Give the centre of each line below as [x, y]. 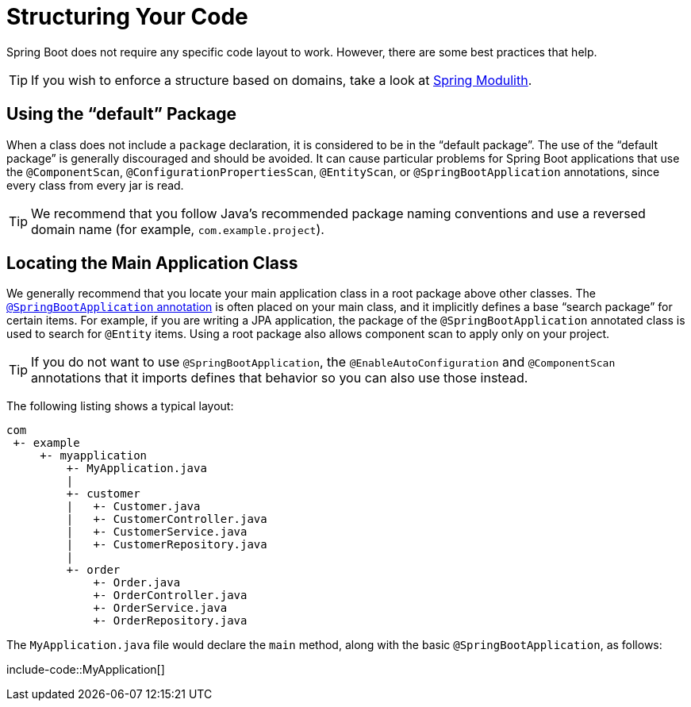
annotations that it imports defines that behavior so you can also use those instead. [280, 378]
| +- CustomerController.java [167, 519]
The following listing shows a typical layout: [120, 406]
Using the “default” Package [122, 114]
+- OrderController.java [170, 596]
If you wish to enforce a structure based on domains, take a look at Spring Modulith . [282, 80]
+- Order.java [137, 583]
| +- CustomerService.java [157, 532]
